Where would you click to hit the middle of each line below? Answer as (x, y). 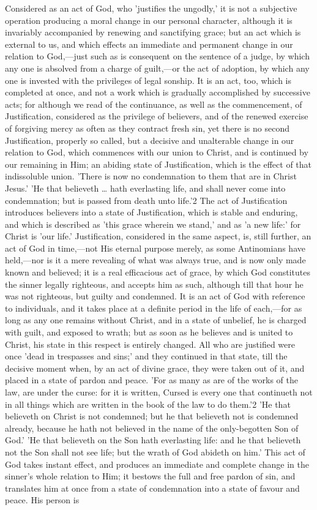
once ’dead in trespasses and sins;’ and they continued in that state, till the (146, 356)
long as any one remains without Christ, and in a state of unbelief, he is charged (156, 320)
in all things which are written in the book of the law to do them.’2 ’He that (148, 404)
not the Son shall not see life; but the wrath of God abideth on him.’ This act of (155, 452)
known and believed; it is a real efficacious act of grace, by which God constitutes (158, 272)
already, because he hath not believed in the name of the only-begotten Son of (152, 428)
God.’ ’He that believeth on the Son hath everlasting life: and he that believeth (153, 440)
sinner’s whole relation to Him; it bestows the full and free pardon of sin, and (150, 476)
